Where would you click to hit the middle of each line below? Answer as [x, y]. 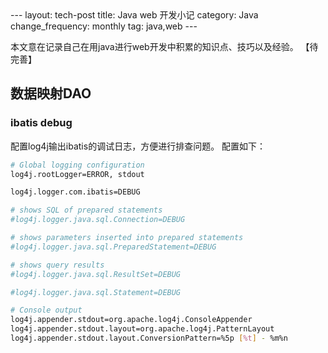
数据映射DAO [51, 93]
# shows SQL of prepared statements [86, 210]
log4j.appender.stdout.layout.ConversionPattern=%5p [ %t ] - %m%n [149, 338]
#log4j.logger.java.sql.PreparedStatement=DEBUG [113, 247]
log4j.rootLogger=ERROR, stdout [77, 174]
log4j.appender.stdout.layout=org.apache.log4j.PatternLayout [142, 329]
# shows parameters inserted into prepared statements [127, 238]
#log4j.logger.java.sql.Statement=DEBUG [96, 292]
